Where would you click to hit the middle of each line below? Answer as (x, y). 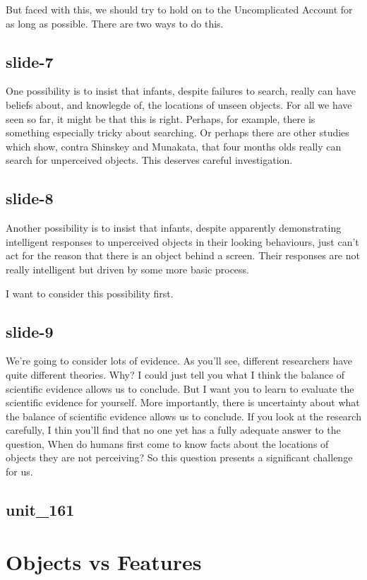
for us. (19, 472)
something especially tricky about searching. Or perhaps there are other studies (178, 132)
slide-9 (30, 331)
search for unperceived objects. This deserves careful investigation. (149, 160)
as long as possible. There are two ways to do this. (115, 23)
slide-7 (30, 61)
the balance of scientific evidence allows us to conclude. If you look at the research (183, 416)
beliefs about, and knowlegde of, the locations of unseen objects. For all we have (179, 104)
